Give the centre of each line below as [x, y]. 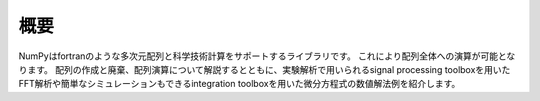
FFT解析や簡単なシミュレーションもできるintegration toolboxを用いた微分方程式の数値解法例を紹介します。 [239, 84]
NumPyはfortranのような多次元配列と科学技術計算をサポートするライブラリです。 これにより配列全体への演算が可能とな [267, 56]
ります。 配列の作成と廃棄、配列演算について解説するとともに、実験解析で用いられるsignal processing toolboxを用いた [264, 69]
